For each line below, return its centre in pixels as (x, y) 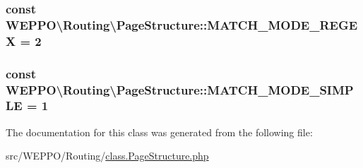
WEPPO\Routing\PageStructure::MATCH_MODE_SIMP (180, 89)
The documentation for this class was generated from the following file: (159, 132)
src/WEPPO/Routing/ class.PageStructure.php (107, 156)
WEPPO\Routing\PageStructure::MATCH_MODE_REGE (182, 24)
